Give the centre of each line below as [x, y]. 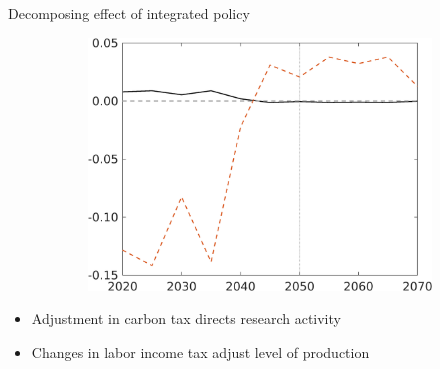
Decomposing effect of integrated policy [129, 13]
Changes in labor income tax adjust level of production [200, 352]
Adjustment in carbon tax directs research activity [186, 318]
